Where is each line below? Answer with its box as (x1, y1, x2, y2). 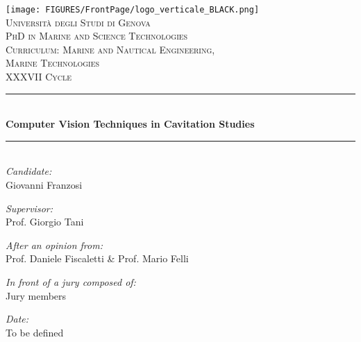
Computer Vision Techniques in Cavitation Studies (6, 117, 255, 131)
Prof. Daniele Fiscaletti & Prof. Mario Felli (6, 251, 189, 266)
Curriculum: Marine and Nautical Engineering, (6, 42, 215, 56)
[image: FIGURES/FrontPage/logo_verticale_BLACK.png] (6, 5, 260, 15)
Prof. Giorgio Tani (6, 214, 84, 229)
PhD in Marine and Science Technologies (6, 28, 188, 43)
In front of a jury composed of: (6, 274, 136, 289)
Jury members (6, 288, 67, 302)
